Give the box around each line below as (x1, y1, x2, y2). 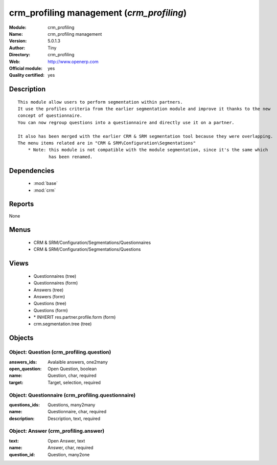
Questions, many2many (47, 401, 95, 408)
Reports (9, 200, 34, 208)
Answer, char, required (47, 445, 93, 451)
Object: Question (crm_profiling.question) (9, 349, 111, 355)
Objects (9, 334, 34, 342)
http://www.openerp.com (47, 59, 99, 65)
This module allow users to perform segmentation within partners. (18, 99, 183, 105)
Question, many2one (47, 451, 90, 457)
